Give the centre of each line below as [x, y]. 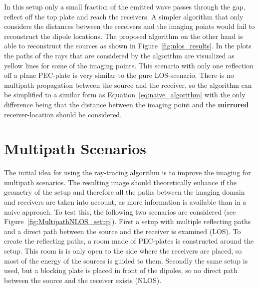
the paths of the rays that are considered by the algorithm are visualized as [119, 55]
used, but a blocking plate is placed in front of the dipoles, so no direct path [121, 270]
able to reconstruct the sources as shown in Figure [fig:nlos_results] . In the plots [128, 46]
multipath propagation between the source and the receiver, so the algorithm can [128, 85]
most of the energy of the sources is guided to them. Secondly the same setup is [126, 260]
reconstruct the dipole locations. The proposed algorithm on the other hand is [124, 36]
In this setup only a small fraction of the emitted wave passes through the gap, [125, 6]
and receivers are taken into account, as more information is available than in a [125, 202]
